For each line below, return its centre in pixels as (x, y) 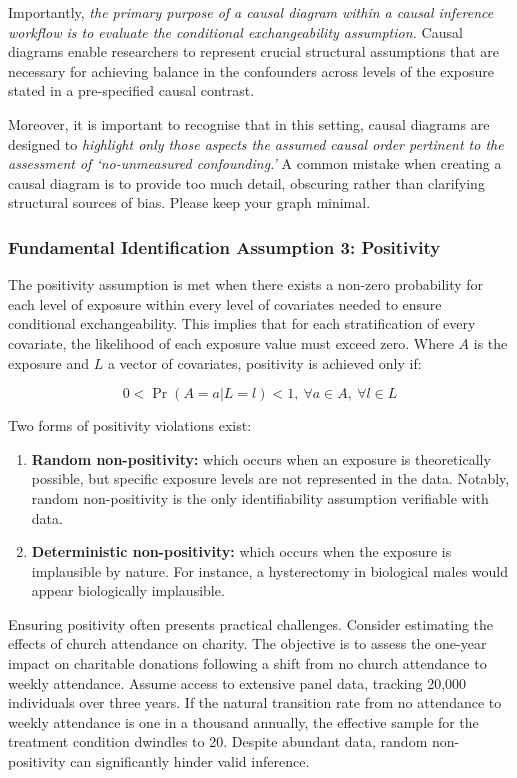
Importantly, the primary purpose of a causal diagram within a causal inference (251, 12)
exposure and (49, 362)
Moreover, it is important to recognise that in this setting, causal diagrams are (249, 123)
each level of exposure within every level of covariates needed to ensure (225, 303)
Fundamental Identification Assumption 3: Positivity (224, 246)
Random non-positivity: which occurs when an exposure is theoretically (261, 458)
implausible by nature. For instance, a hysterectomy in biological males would (270, 570)
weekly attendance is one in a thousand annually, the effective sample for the (243, 721)
